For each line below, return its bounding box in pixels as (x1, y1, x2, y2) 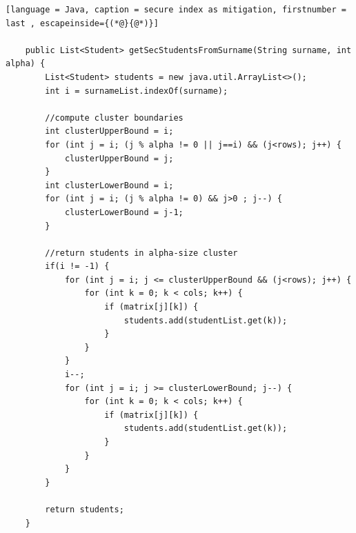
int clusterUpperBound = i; (45, 126, 174, 137)
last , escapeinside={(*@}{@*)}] (6, 18, 159, 28)
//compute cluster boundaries (45, 112, 184, 123)
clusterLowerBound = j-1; (64, 207, 184, 217)
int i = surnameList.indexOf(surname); (45, 86, 228, 96)
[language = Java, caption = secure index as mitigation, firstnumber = (6, 5, 346, 14)
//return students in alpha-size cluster (45, 248, 238, 258)
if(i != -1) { (45, 261, 110, 272)
